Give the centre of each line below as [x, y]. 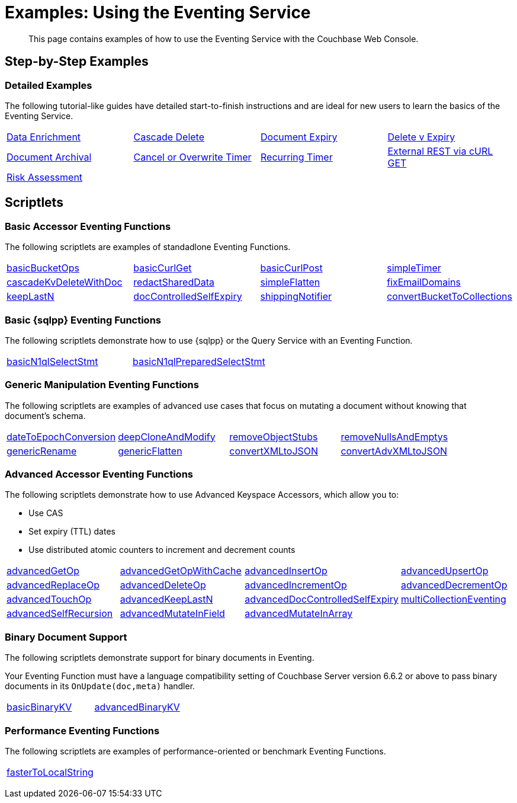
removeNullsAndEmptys [394, 436]
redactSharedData [174, 282]
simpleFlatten [290, 282]
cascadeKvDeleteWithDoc [65, 282]
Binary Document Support [66, 637]
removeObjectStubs [274, 436]
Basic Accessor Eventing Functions [88, 226]
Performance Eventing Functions [82, 730]
